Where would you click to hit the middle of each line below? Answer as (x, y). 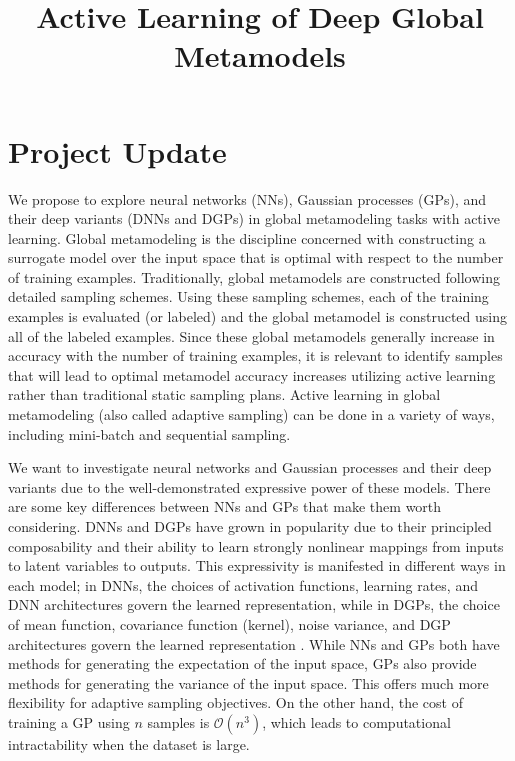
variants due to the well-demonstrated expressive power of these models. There (249, 486)
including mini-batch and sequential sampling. (149, 433)
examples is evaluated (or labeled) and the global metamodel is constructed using (257, 316)
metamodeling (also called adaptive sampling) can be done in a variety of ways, (251, 414)
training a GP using (69, 721)
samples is (178, 721)
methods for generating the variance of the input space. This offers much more (248, 682)
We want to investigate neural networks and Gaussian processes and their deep (250, 467)
